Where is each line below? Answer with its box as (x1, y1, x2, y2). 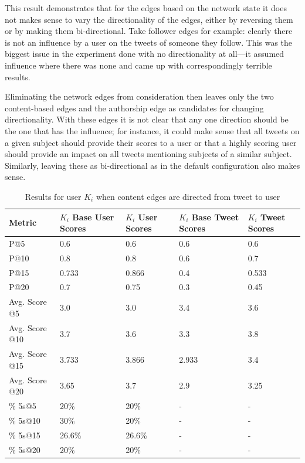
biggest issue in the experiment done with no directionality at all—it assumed (5, 47, 284, 60)
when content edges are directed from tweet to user (96, 190, 280, 202)
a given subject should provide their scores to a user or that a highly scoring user (5, 136, 297, 148)
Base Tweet (191, 210, 239, 223)
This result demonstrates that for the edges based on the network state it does (5, 2, 287, 13)
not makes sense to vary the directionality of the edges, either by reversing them (5, 13, 293, 25)
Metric (9, 216, 37, 229)
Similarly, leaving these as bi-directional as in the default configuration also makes (5, 159, 300, 171)
